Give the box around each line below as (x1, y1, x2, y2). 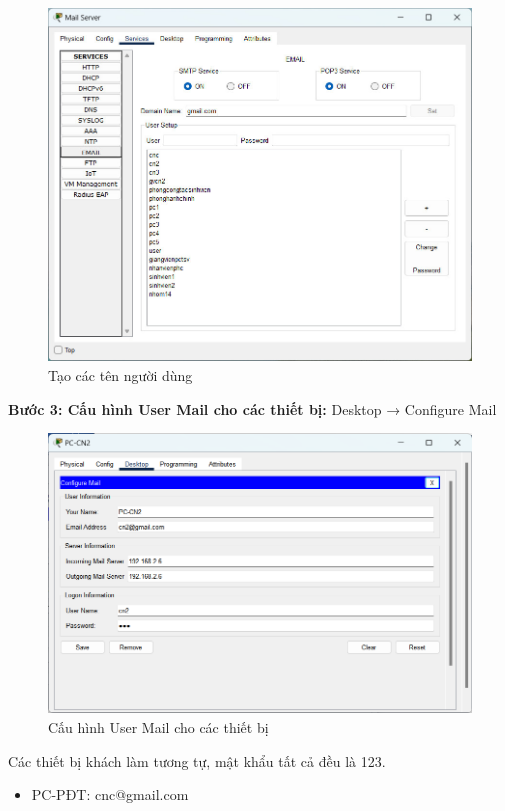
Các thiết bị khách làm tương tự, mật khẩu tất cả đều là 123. (8, 750, 386, 771)
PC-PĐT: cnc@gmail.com (31, 784, 189, 805)
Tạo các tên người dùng (48, 365, 193, 385)
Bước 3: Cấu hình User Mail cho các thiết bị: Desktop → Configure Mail (8, 398, 497, 419)
